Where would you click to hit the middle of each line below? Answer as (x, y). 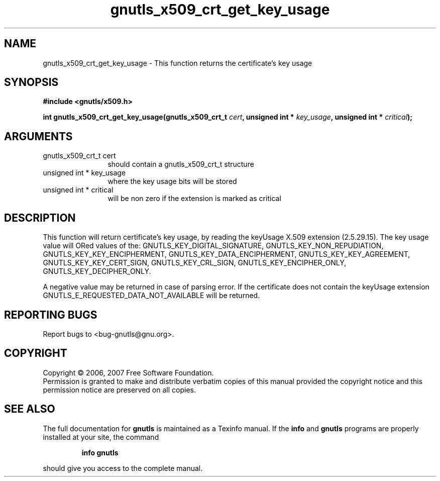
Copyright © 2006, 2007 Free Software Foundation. (128, 372)
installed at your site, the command (101, 437)
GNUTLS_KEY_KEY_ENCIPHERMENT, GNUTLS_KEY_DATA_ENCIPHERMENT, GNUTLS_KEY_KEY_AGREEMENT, (227, 254)
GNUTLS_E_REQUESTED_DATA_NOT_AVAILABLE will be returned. (151, 296)
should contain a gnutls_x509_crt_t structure (181, 164)
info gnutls (100, 452)
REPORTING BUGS (51, 315)
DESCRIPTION (40, 218)
